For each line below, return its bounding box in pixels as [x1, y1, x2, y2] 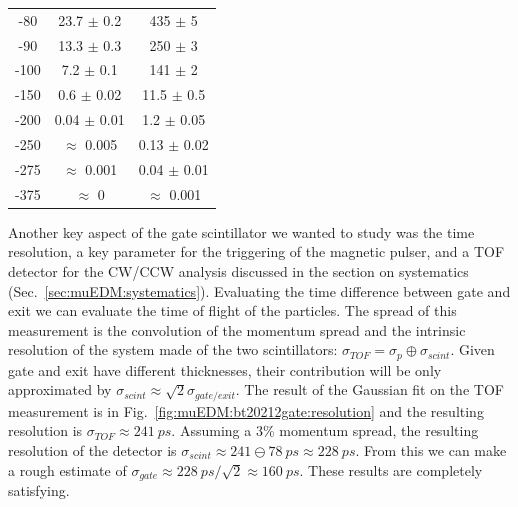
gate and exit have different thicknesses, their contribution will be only [8, 359, 442, 380]
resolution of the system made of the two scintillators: [8, 339, 338, 360]
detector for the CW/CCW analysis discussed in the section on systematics [8, 260, 469, 281]
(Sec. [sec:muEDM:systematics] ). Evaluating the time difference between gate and [8, 280, 511, 301]
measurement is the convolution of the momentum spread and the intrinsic [8, 319, 466, 340]
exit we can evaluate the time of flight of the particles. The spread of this [8, 300, 457, 321]
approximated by [8, 379, 112, 400]
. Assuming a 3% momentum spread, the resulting [171, 420, 479, 441]
